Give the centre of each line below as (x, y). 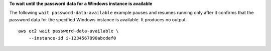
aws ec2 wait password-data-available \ (69, 31)
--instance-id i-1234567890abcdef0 (72, 38)
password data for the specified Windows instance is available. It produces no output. (98, 19)
